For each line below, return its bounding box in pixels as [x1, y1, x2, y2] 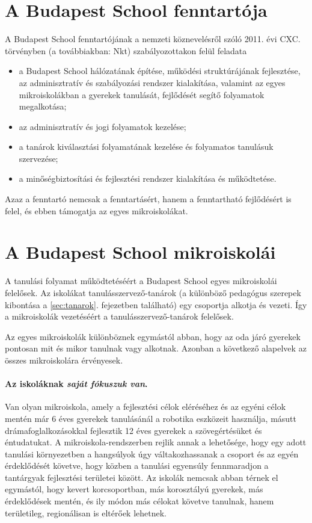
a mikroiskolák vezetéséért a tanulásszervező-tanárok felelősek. [5, 310, 234, 323]
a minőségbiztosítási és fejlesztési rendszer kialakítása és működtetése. [19, 172, 277, 185]
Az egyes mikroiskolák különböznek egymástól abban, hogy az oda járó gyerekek [5, 330, 301, 342]
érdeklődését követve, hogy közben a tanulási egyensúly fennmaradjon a [5, 459, 269, 472]
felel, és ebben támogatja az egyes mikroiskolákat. [5, 204, 188, 217]
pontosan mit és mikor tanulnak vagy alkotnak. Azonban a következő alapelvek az [5, 342, 307, 354]
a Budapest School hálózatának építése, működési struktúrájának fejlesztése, [19, 64, 301, 77]
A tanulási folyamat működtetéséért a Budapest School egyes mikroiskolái [5, 274, 277, 287]
